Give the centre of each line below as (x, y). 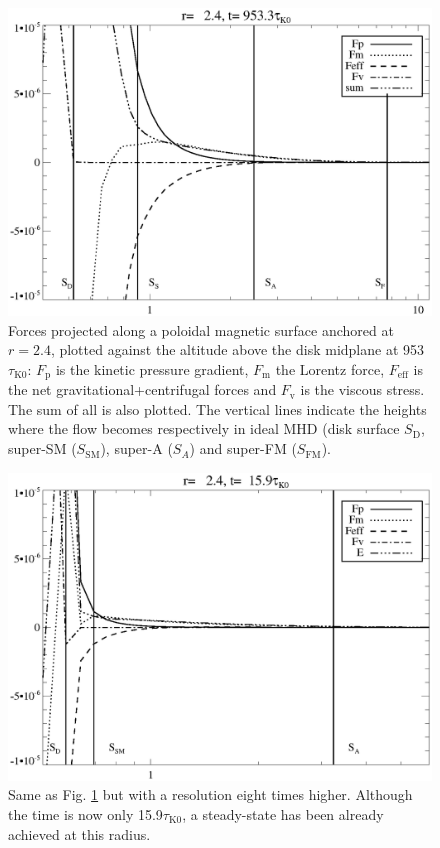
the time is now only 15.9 (85, 813)
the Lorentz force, (330, 368)
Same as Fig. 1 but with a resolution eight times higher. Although (210, 794)
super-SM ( (42, 448)
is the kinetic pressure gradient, (152, 368)
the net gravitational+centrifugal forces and (142, 389)
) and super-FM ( (243, 448)
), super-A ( (136, 448)
